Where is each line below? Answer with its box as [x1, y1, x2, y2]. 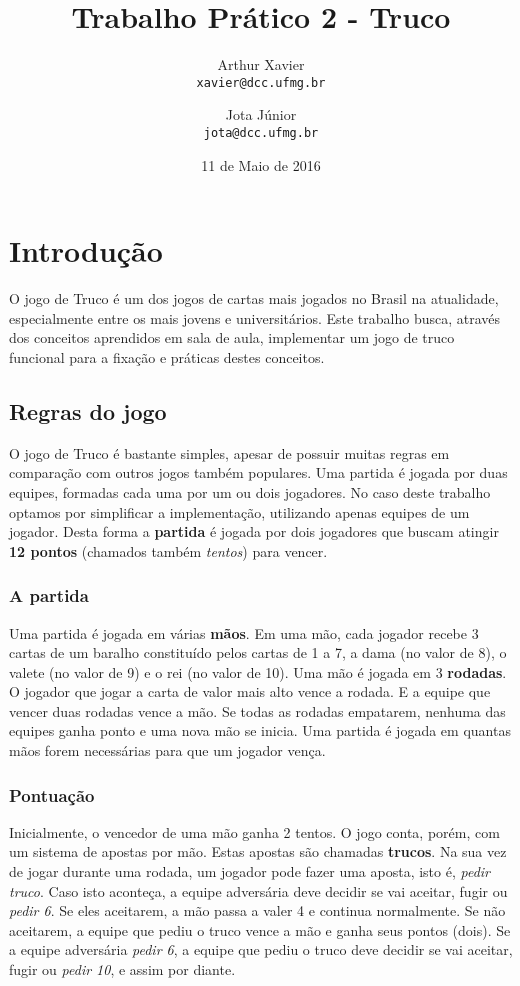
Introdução [9, 230, 163, 271]
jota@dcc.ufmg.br [203, 125, 319, 140]
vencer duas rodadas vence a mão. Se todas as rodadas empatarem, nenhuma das [9, 700, 506, 721]
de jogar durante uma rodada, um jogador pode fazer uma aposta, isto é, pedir [9, 861, 491, 882]
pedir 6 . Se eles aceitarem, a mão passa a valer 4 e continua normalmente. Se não [9, 900, 506, 921]
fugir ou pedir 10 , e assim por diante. [9, 959, 236, 980]
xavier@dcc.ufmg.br [196, 75, 326, 90]
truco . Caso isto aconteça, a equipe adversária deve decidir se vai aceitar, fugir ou [9, 880, 508, 901]
